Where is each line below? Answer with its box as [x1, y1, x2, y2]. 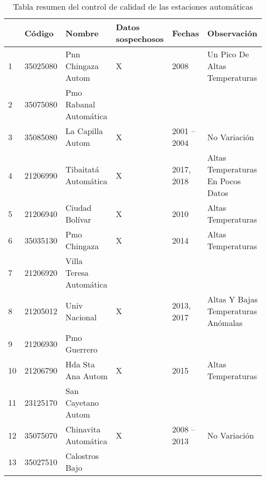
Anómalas [207, 317, 243, 329]
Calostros [65, 450, 99, 462]
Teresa [65, 267, 89, 278]
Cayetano [65, 397, 99, 408]
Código [25, 27, 54, 39]
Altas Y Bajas [207, 293, 258, 305]
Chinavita [65, 423, 101, 435]
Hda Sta [65, 358, 95, 370]
